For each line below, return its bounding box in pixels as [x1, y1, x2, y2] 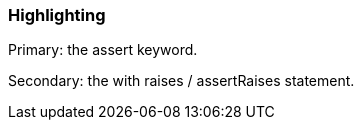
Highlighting [8, 5, 106, 25]
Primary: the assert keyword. [8, 41, 198, 59]
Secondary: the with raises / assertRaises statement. [8, 72, 355, 90]
